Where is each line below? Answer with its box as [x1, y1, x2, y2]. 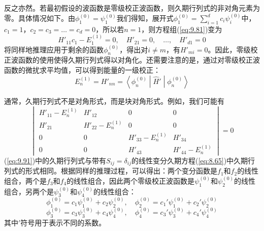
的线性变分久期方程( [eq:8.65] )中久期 [131, 155, 248, 165]
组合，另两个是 [4, 186, 54, 196]
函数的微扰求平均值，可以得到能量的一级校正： [4, 65, 160, 75]
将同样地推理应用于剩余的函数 [4, 44, 104, 54]
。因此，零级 [208, 44, 251, 54]
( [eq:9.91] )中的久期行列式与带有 [4, 155, 107, 165]
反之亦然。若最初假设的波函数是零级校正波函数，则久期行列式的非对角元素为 [4, 3, 260, 13]
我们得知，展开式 [116, 13, 174, 23]
